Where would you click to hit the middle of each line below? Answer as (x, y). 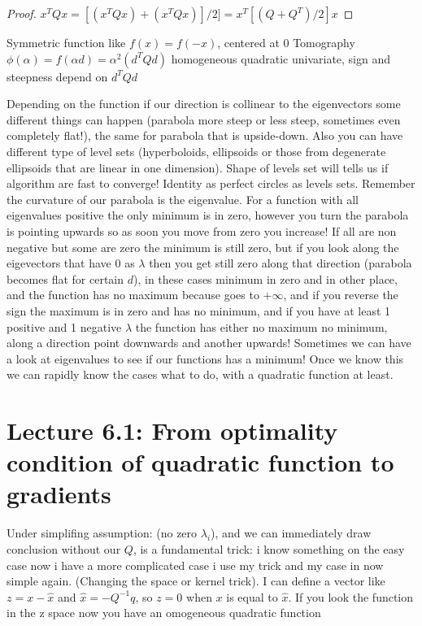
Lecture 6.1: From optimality (172, 430)
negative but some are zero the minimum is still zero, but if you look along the (203, 247)
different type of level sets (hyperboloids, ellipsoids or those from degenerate (196, 151)
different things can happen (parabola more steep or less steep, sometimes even (204, 119)
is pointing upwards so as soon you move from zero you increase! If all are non (202, 230)
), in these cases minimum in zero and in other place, (265, 278)
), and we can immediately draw (291, 533)
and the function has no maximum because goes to (133, 295)
